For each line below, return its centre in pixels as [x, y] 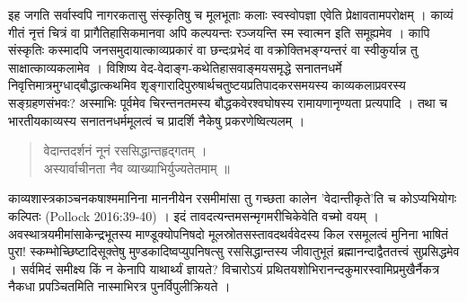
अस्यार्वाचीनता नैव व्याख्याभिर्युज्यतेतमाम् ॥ [137, 168]
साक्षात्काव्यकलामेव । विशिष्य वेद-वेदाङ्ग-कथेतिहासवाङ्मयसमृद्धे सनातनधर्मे [175, 67]
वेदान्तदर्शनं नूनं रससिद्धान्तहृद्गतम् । [125, 151]
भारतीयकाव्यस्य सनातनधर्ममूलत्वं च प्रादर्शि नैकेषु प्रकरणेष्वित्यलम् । [157, 120]
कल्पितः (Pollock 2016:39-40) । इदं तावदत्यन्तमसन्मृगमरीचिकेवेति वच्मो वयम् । [194, 215]
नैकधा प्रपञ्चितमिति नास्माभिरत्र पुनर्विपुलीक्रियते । [119, 286]
